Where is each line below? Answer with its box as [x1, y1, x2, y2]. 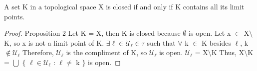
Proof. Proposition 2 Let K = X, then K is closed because [4, 28, 181, 38]
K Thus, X [211, 47, 245, 58]
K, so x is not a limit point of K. [4, 37, 104, 48]
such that [147, 37, 176, 48]
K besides [202, 37, 231, 48]
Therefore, [22, 47, 54, 58]
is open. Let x [189, 28, 231, 38]
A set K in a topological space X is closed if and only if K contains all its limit [4, 1, 245, 11]
